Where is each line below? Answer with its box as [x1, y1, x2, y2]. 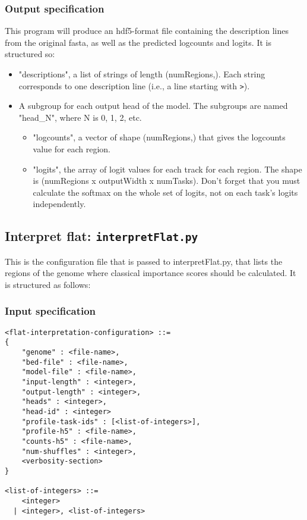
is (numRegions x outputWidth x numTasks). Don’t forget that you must [33, 174, 300, 187]
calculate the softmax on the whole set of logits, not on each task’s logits [33, 186, 298, 198]
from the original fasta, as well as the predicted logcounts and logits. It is [5, 36, 271, 48]
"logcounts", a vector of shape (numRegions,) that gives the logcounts [33, 131, 286, 143]
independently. [33, 198, 86, 210]
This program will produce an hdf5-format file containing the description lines [5, 24, 289, 37]
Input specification [5, 303, 96, 318]
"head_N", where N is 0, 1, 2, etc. [18, 111, 142, 123]
